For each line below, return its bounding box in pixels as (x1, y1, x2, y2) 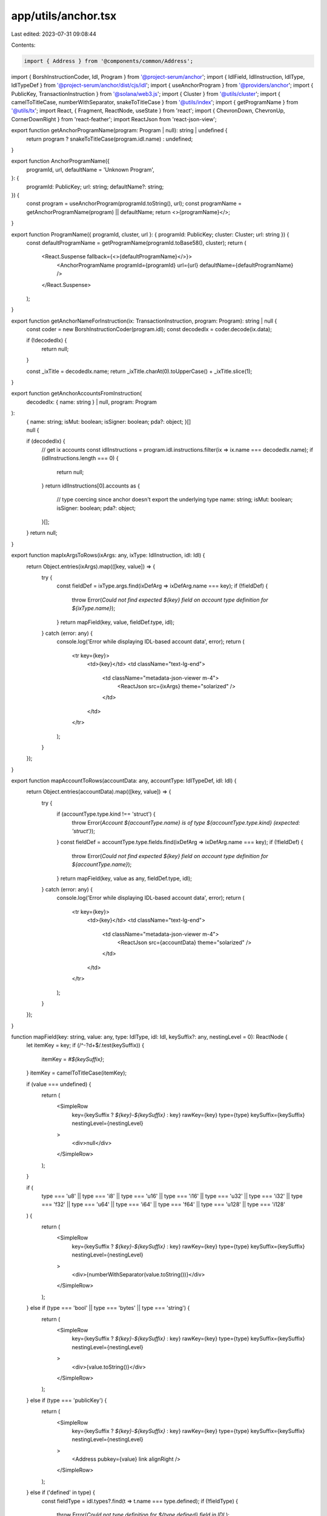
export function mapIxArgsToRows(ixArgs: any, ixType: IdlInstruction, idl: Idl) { (11, 552, 205, 559)
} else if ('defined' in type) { (26, 1489, 95, 1496)
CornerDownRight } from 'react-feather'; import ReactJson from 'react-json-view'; (11, 115, 217, 122)
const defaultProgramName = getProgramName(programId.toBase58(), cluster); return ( (26, 239, 246, 246)
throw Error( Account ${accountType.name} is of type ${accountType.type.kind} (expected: (71, 819, 300, 826)
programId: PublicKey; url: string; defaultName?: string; (26, 183, 164, 190)
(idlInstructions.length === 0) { (41, 455, 119, 462)
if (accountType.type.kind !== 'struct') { (56, 810, 156, 818)
